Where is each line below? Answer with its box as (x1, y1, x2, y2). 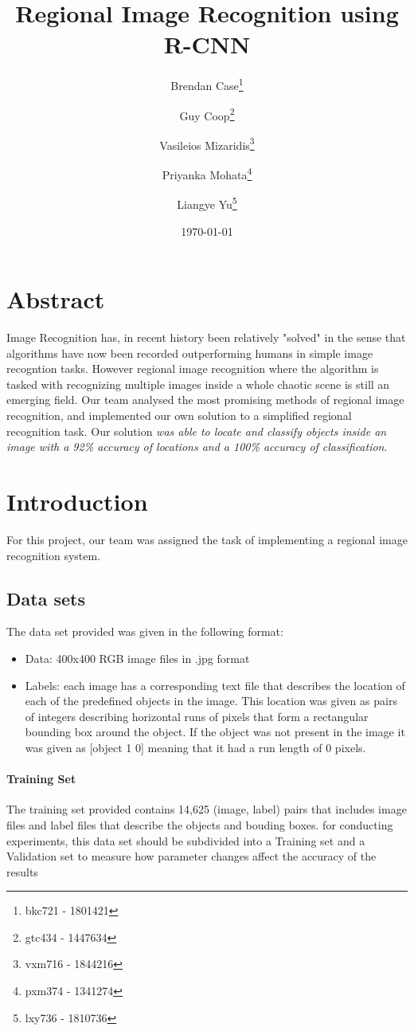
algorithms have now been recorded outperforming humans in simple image (6, 344, 373, 361)
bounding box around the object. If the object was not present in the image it (25, 723, 405, 740)
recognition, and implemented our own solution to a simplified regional (6, 407, 352, 424)
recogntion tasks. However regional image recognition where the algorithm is (6, 360, 379, 377)
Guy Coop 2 (179, 104, 235, 123)
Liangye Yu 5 (177, 194, 237, 212)
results (6, 863, 38, 880)
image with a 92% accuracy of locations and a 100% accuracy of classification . (6, 438, 388, 455)
